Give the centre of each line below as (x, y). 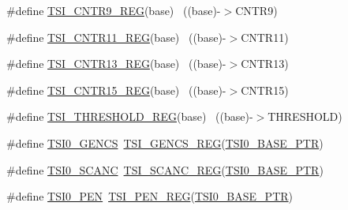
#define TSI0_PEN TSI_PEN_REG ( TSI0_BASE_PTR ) (150, 196)
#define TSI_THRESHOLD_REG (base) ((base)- (130, 116)
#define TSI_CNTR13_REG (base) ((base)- (116, 64)
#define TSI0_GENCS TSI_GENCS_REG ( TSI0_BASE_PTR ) (165, 142)
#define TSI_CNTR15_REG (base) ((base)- (116, 90)
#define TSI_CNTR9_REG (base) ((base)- (114, 10)
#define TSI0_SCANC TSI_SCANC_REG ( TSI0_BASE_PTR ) (165, 169)
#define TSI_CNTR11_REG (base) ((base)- (116, 37)
